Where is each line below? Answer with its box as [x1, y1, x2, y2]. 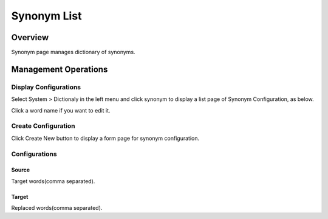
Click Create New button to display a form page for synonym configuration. [11, 134, 200, 142]
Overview [11, 32, 49, 43]
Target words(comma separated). [11, 177, 95, 185]
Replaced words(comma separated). [11, 204, 103, 212]
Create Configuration [11, 122, 75, 130]
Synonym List [11, 9, 82, 23]
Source [11, 166, 30, 173]
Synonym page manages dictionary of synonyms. [11, 49, 136, 56]
